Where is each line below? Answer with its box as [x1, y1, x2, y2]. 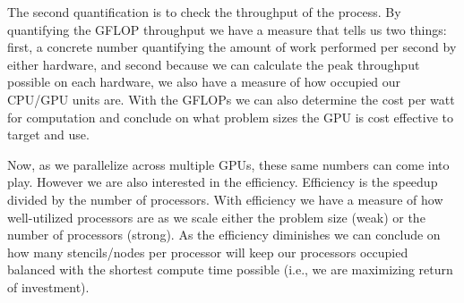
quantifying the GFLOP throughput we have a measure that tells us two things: [7, 20, 447, 38]
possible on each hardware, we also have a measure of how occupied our [7, 72, 401, 91]
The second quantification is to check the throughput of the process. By [7, 3, 401, 21]
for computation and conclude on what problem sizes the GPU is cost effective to [7, 107, 454, 126]
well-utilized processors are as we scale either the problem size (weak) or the [7, 207, 425, 226]
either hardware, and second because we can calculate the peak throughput [7, 55, 420, 73]
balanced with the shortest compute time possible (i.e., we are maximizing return [7, 260, 453, 279]
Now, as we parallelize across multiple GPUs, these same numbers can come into [7, 155, 450, 173]
